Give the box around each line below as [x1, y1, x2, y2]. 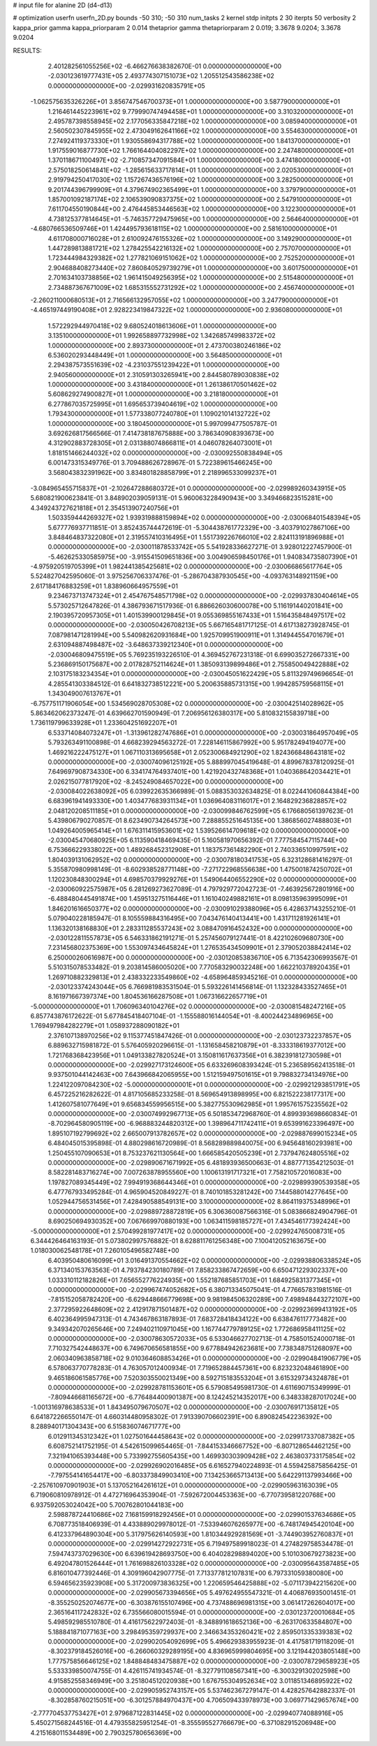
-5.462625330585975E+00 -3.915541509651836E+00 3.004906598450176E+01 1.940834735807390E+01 [47, 552, 357, 561]
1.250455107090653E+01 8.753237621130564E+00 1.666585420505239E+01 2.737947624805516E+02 [47, 1149, 350, 1157]
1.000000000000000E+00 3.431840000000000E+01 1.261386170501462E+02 [47, 381, 277, 389]
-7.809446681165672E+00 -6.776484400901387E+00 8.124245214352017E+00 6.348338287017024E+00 [47, 1393, 357, 1402]
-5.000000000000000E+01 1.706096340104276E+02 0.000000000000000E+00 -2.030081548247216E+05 [30, 1002, 346, 1011]
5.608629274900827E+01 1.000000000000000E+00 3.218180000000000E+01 [47, 390, 279, 398]
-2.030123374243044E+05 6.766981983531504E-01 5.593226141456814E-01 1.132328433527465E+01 [47, 982, 347, 991]
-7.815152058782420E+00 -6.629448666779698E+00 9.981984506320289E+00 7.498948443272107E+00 [47, 1296, 361, 1304]
